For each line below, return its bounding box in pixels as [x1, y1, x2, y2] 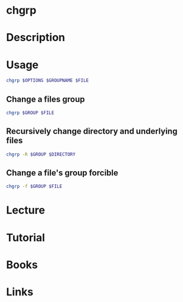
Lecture [6, 203, 46, 217]
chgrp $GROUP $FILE [6, 110, 55, 116]
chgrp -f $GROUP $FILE [6, 184, 62, 190]
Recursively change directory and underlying [6, 126, 178, 137]
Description [6, 31, 65, 45]
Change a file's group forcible [6, 168, 119, 178]
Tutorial [6, 231, 46, 244]
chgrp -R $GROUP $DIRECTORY [6, 151, 76, 158]
